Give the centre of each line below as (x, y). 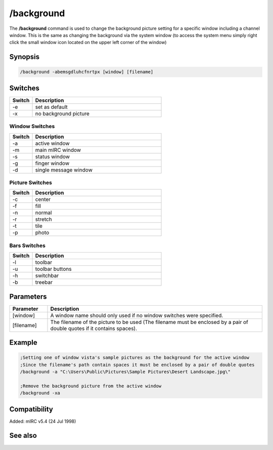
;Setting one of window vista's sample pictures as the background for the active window (135, 358)
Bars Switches (27, 246)
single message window (64, 170)
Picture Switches (31, 182)
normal (43, 213)
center (43, 199)
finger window (52, 163)
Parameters (28, 296)
